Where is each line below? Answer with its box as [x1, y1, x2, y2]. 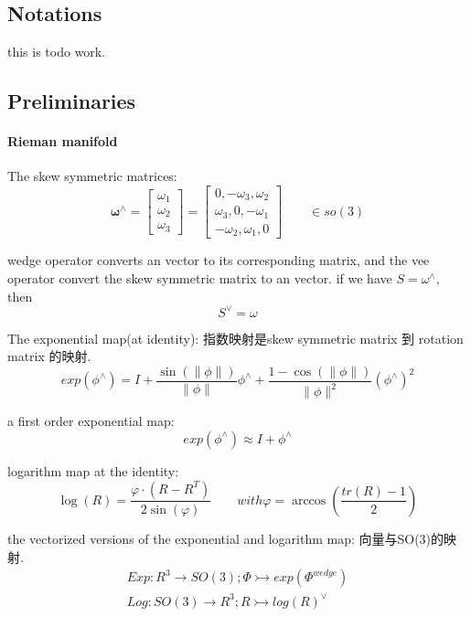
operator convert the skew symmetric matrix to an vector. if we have [7, 269, 392, 288]
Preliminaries [7, 87, 136, 115]
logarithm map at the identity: [7, 461, 179, 480]
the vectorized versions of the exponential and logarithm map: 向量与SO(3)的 [7, 528, 444, 548]
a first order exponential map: [7, 411, 175, 431]
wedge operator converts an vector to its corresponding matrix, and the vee [7, 250, 430, 270]
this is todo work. [7, 42, 106, 61]
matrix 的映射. [7, 346, 91, 366]
